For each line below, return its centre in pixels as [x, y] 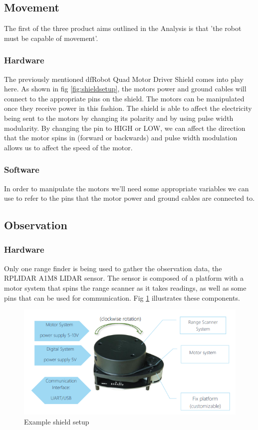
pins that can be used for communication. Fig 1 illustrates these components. [122, 297]
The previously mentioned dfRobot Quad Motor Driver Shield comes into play [124, 79]
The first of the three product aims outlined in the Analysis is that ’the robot [123, 28]
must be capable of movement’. [51, 38]
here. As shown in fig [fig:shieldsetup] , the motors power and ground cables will [125, 89]
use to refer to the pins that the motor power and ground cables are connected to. [129, 198]
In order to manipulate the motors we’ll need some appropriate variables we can [127, 188]
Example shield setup [57, 421]
